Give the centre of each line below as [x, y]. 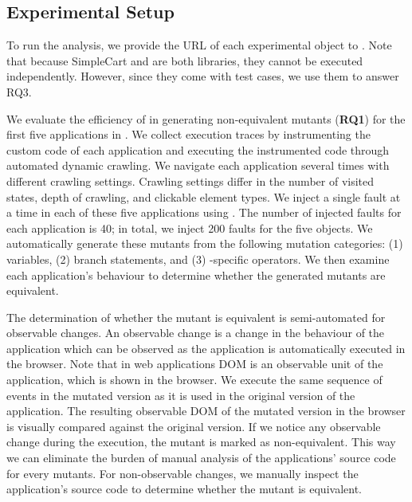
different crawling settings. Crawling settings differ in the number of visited [190, 180]
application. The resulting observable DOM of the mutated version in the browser [206, 411]
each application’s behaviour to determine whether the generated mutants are [196, 275]
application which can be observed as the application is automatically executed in [206, 348]
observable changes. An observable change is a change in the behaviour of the [196, 333]
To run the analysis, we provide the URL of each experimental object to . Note [199, 45]
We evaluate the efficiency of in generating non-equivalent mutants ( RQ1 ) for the [206, 118]
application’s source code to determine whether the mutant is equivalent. [184, 489]
